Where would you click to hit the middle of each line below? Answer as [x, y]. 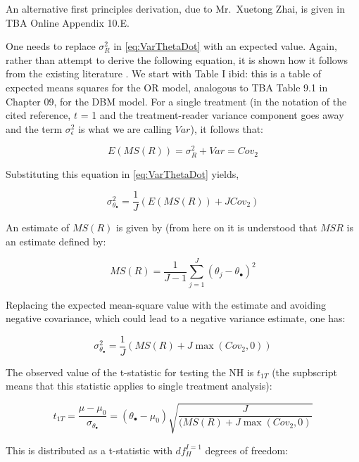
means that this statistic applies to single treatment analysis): [139, 386]
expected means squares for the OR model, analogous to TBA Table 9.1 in [167, 87]
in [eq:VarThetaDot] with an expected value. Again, [225, 46]
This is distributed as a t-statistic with [89, 450]
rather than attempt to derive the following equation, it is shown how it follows [177, 59]
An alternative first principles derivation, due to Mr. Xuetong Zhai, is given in [175, 8]
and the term [34, 128]
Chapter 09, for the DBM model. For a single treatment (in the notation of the [176, 101]
